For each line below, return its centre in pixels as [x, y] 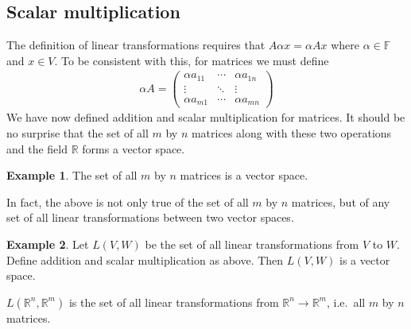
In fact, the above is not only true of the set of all [128, 201]
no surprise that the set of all [78, 133]
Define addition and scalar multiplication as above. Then [145, 259]
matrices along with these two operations [291, 133]
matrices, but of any [341, 201]
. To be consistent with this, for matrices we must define [192, 60]
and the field [37, 148]
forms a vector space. [134, 148]
